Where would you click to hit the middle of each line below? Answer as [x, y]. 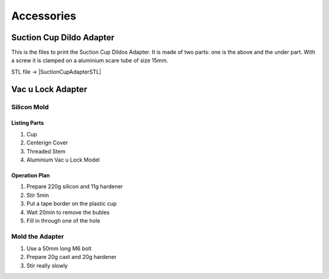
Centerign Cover [47, 143]
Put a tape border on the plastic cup [72, 203]
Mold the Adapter [37, 236]
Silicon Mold [30, 107]
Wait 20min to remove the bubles [68, 212]
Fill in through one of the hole [63, 221]
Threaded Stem [46, 151]
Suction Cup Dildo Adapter [63, 37]
